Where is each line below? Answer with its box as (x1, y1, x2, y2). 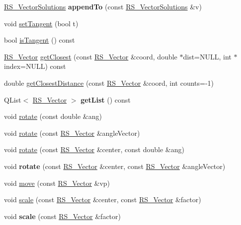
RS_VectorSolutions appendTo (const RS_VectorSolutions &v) (4, 1, 202, 11)
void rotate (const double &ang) (4, 111, 102, 121)
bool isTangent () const (4, 35, 75, 45)
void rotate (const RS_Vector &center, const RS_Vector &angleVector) (4, 161, 226, 171)
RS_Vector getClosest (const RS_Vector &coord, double (4, 51, 177, 61)
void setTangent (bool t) (4, 18, 79, 28)
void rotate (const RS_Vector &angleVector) (4, 127, 140, 138)
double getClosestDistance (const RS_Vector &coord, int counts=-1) (4, 77, 214, 88)
